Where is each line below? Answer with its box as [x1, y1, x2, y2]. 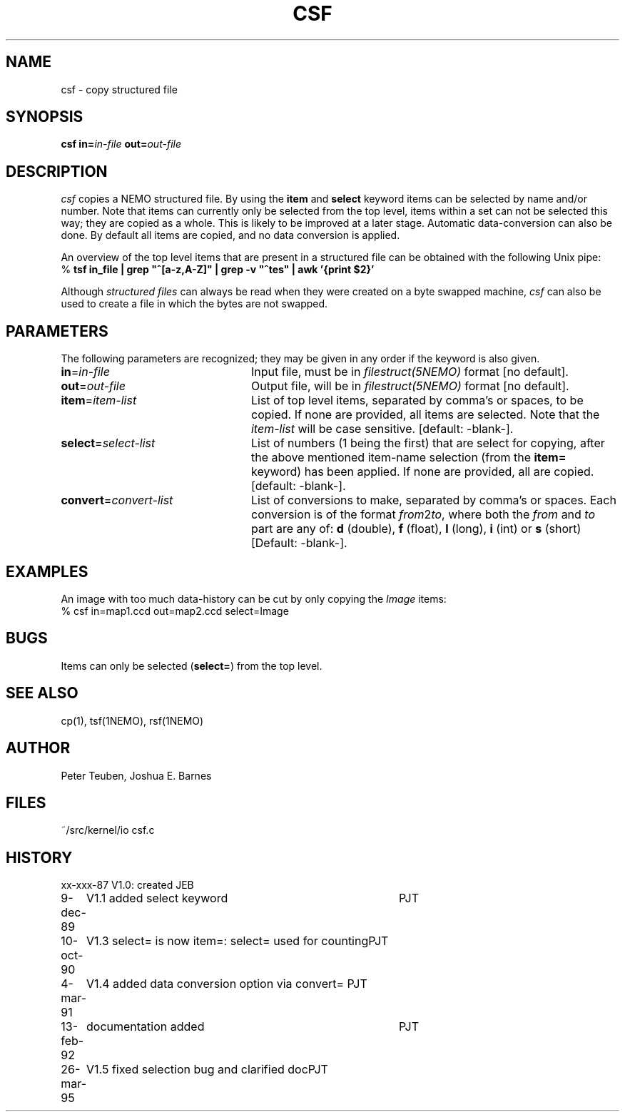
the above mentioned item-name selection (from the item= [250, 450, 566, 465]
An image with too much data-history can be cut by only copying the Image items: [61, 592, 447, 605]
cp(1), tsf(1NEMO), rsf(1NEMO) [61, 714, 204, 727]
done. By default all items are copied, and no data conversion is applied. [61, 229, 400, 242]
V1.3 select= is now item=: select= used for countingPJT [86, 934, 389, 949]
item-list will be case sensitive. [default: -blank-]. [250, 422, 514, 437]
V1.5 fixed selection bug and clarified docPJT [86, 1062, 328, 1077]
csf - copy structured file [61, 83, 178, 96]
